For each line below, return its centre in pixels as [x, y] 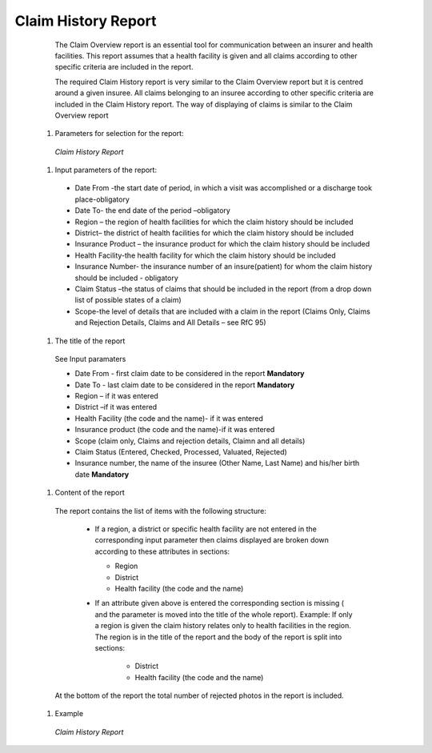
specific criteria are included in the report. [124, 67]
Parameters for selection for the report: [119, 134]
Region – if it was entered [117, 396]
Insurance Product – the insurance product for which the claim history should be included [222, 244]
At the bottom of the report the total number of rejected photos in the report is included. [199, 695]
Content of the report [90, 493]
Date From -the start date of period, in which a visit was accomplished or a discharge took [223, 188]
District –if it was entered [116, 407]
